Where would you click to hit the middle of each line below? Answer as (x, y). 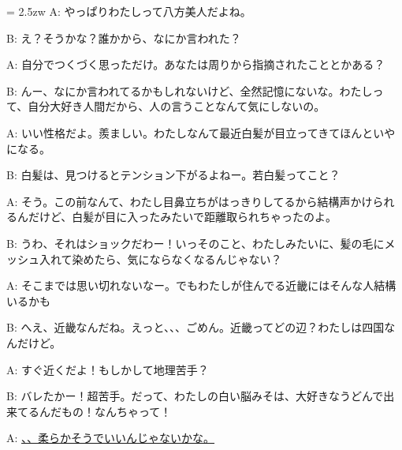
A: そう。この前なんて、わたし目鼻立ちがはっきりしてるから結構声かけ (190, 201)
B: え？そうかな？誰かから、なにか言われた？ (124, 37)
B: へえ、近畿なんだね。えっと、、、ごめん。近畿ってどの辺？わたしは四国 (195, 327)
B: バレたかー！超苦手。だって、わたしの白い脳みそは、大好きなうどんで (195, 396)
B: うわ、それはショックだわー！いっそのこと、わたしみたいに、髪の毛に (195, 243)
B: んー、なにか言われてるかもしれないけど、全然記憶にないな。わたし (190, 90)
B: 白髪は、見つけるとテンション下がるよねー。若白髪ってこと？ (173, 175)
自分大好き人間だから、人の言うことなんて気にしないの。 (177, 106)
